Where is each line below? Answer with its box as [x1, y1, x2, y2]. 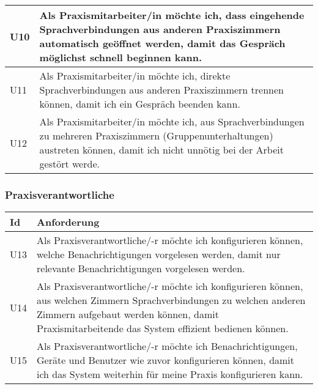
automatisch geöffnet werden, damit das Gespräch [39, 36, 286, 50]
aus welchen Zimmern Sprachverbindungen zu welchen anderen [37, 293, 306, 308]
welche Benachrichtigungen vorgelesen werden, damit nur [37, 247, 281, 262]
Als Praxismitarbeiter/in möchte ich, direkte [39, 69, 231, 83]
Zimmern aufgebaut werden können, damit [37, 307, 219, 322]
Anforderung [37, 215, 100, 229]
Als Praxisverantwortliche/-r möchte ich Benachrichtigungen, [37, 339, 298, 354]
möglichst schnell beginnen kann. [39, 50, 202, 64]
